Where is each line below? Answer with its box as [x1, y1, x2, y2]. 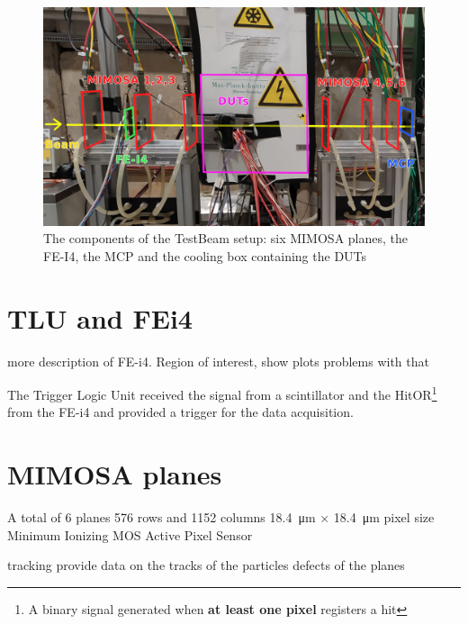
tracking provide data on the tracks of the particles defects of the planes [7, 556, 405, 574]
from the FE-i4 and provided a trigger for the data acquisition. [7, 402, 354, 421]
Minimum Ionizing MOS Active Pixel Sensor [7, 525, 253, 544]
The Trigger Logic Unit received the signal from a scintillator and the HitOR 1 [7, 383, 437, 403]
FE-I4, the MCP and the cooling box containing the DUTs [43, 246, 367, 265]
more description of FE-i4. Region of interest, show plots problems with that [7, 351, 429, 370]
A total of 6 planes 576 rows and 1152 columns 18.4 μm [7, 508, 316, 527]
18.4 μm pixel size [333, 508, 435, 527]
